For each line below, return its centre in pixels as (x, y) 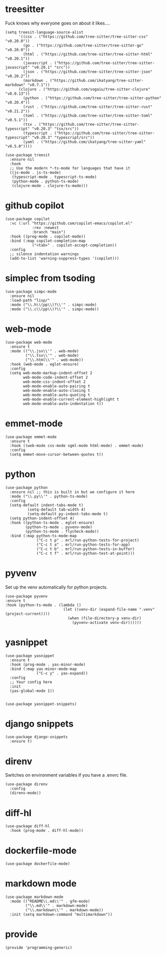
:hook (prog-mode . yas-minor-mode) (48, 664)
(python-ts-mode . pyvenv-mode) (59, 527)
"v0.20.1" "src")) (51, 67)
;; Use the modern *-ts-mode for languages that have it (70, 168)
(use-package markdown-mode (34, 897)
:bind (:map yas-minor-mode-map (43, 669)
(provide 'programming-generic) (39, 948)
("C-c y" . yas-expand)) (62, 673)
